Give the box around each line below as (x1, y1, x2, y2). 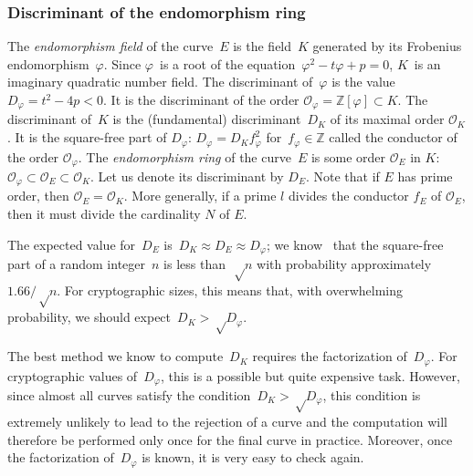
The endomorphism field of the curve (7, 36, 214, 56)
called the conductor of (329, 128, 457, 147)
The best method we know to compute (7, 347, 224, 366)
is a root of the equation (159, 54, 296, 73)
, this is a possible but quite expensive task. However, (160, 366, 460, 385)
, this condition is (322, 385, 421, 404)
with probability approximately (257, 254, 432, 274)
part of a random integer (7, 254, 146, 274)
